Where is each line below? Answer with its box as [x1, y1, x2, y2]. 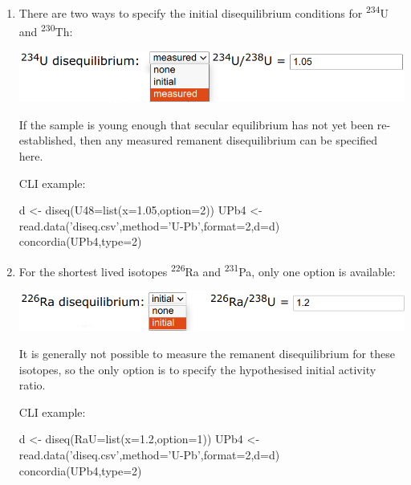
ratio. [18, 377, 46, 393]
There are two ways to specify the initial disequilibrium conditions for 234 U [18, 2, 389, 21]
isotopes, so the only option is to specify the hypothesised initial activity [18, 361, 376, 377]
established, [18, 132, 76, 149]
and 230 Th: [18, 21, 73, 39]
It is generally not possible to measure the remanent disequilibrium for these [18, 345, 395, 362]
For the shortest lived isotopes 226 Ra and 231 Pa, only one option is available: [18, 261, 396, 279]
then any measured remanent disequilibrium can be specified [79, 132, 377, 149]
